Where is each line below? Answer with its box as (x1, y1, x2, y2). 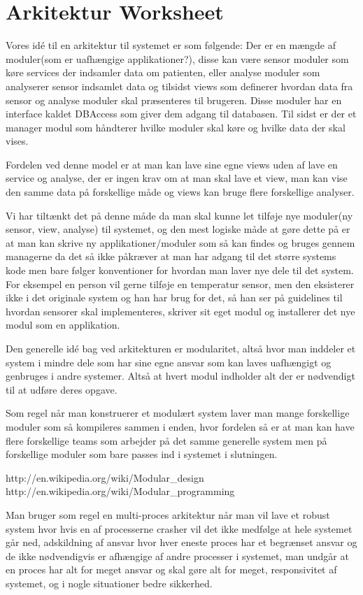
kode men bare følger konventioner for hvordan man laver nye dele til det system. (6, 263, 354, 278)
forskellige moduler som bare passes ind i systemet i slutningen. (6, 447, 278, 461)
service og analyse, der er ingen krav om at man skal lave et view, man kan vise (6, 171, 348, 185)
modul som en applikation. (6, 317, 120, 332)
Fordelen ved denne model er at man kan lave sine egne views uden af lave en (6, 157, 338, 171)
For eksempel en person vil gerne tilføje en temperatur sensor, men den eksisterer (6, 276, 355, 291)
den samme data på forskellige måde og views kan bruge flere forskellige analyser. (6, 185, 355, 199)
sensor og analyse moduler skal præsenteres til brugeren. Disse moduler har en (6, 92, 342, 107)
